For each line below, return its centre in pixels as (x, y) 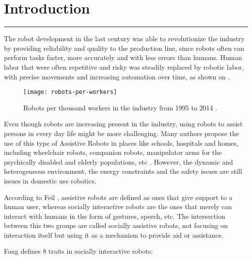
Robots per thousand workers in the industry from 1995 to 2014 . (120, 107)
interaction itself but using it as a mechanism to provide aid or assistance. (114, 235)
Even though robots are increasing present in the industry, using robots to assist (123, 124)
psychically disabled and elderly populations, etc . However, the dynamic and (118, 161)
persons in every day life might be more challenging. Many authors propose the (122, 133)
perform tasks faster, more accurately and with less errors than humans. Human (123, 57)
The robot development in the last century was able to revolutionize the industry (124, 38)
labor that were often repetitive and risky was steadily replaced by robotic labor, (124, 67)
